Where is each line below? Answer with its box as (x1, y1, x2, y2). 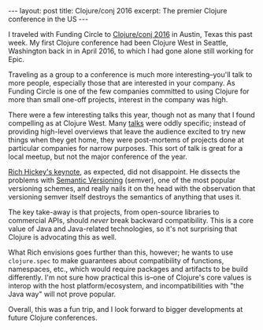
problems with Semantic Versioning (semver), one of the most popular (8, 175, 236, 185)
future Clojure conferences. (8, 313, 98, 322)
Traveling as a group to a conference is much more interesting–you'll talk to (8, 70, 253, 79)
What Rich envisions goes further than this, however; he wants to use (8, 247, 234, 257)
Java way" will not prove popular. (8, 289, 117, 299)
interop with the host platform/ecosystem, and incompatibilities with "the (8, 281, 244, 290)
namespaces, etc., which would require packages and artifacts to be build (8, 265, 248, 273)
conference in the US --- (8, 14, 89, 24)
